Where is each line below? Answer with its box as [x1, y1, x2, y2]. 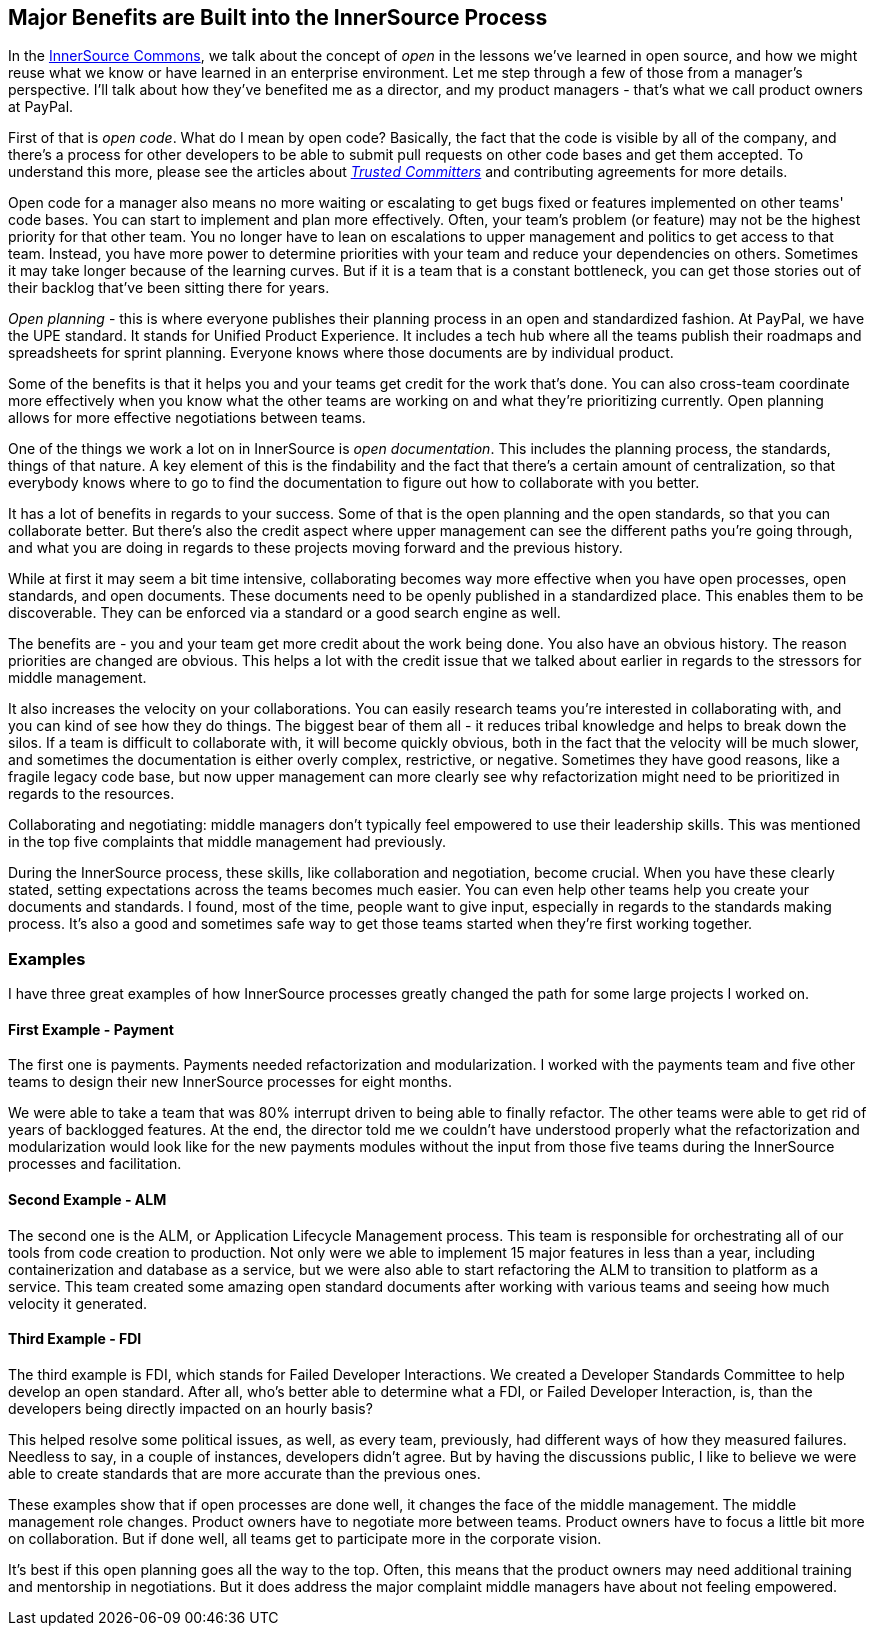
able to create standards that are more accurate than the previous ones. [8, 1464, 481, 1482]
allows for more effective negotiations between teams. [8, 409, 366, 427]
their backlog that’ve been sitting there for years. [8, 279, 330, 297]
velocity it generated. [8, 1294, 148, 1312]
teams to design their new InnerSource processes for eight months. [8, 1073, 452, 1091]
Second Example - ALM [8, 1191, 167, 1208]
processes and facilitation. [8, 1155, 182, 1173]
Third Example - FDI [8, 1330, 142, 1348]
